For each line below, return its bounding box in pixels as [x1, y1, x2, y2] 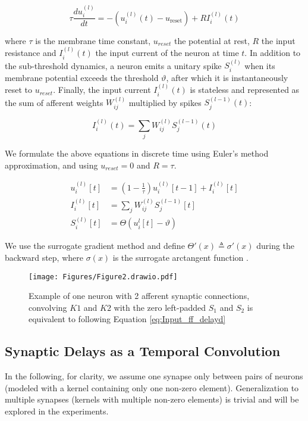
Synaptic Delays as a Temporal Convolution [5, 342, 281, 360]
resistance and [5, 46, 56, 59]
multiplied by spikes [128, 96, 202, 108]
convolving [29, 301, 67, 313]
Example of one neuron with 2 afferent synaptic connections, [29, 289, 250, 302]
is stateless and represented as [190, 83, 300, 96]
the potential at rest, [174, 34, 250, 46]
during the [256, 239, 295, 252]
